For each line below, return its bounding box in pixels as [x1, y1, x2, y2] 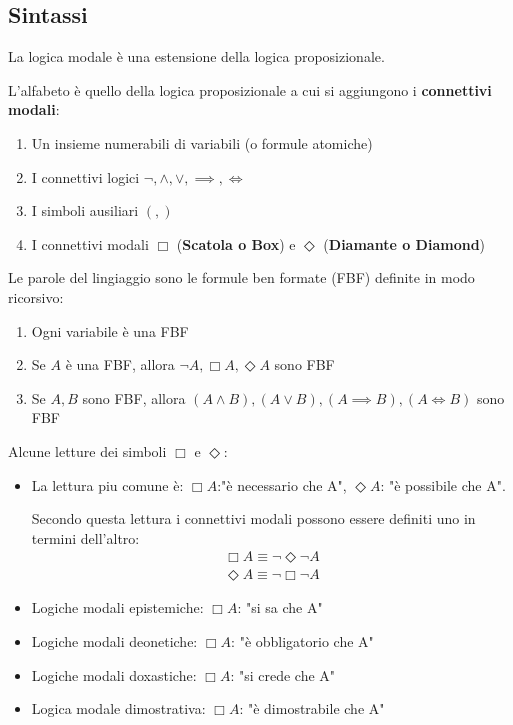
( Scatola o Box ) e [176, 233, 296, 254]
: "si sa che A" [237, 597, 323, 618]
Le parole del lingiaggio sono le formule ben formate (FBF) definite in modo [8, 267, 475, 288]
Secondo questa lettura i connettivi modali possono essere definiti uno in [31, 508, 476, 529]
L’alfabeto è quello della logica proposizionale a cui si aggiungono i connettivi [8, 79, 492, 100]
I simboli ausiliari [31, 200, 139, 221]
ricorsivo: [8, 286, 64, 307]
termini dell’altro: [31, 527, 140, 548]
